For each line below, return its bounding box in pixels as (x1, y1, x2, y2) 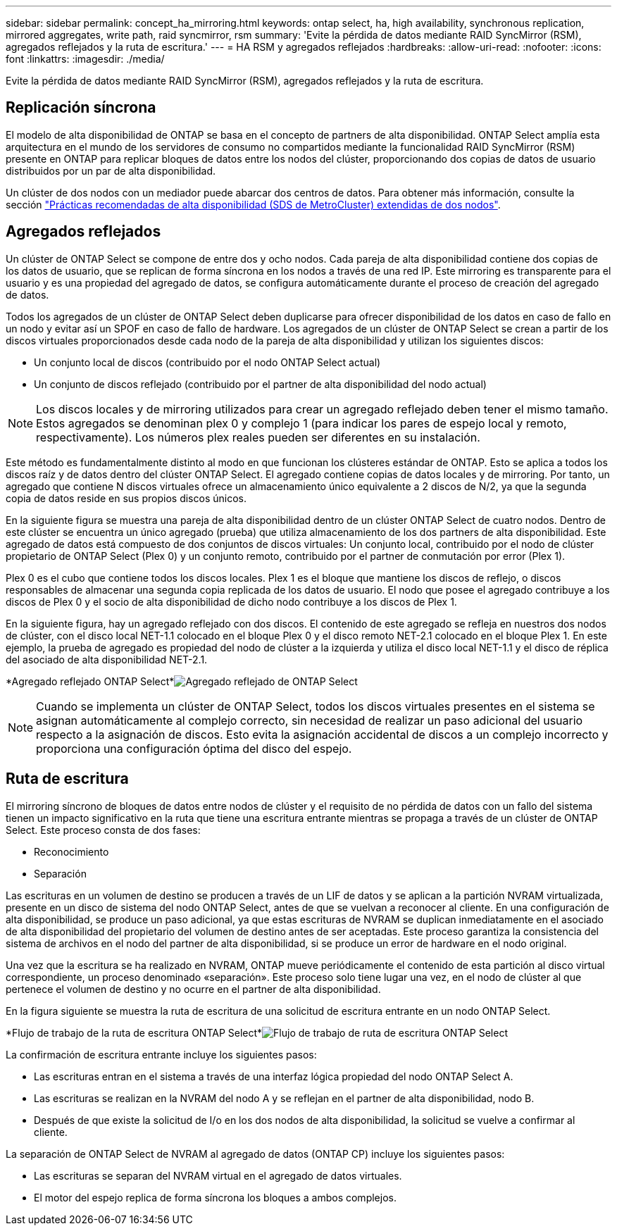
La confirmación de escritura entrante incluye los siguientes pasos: (6, 1048, 317, 1061)
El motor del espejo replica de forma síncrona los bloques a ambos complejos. (34, 1191, 397, 1204)
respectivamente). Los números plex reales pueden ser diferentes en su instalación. (36, 430, 480, 444)
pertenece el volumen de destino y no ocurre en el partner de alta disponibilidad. (6, 982, 381, 995)
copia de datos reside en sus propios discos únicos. (6, 492, 247, 504)
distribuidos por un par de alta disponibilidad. (6, 164, 216, 177)
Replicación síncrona (6, 99, 156, 117)
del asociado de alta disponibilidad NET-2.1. (6, 653, 208, 666)
